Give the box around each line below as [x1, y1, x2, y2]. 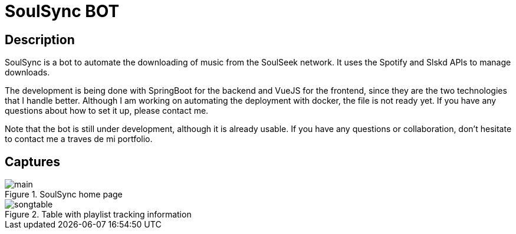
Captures [5, 154, 61, 169]
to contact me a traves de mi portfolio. [5, 134, 153, 144]
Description [5, 32, 75, 47]
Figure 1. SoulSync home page [5, 189, 123, 200]
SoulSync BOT [5, 1, 120, 21]
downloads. [5, 67, 50, 78]
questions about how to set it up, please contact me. [5, 106, 209, 116]
